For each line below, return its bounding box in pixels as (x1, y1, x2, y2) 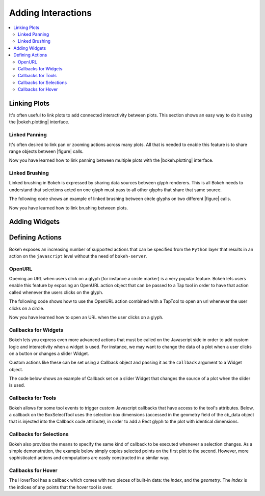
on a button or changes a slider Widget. (9, 350, 89, 356)
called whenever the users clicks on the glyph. (9, 289, 104, 295)
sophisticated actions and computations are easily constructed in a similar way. (9, 455, 170, 461)
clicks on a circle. (9, 305, 45, 311)
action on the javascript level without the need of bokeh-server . (9, 253, 148, 259)
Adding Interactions (9, 7, 92, 18)
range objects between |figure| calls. (9, 148, 83, 154)
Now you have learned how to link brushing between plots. (9, 204, 128, 211)
